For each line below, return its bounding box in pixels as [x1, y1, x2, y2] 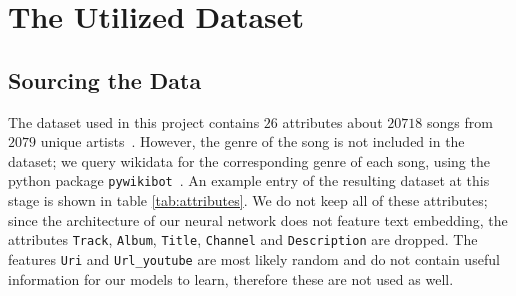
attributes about [282, 111, 383, 132]
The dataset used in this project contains [8, 111, 260, 132]
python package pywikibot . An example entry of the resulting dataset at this [8, 170, 490, 191]
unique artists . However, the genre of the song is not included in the [40, 131, 465, 152]
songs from [426, 111, 493, 132]
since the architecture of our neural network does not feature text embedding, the [8, 209, 508, 230]
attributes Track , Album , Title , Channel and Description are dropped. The [8, 229, 478, 250]
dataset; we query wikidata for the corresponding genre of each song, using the [8, 150, 490, 171]
